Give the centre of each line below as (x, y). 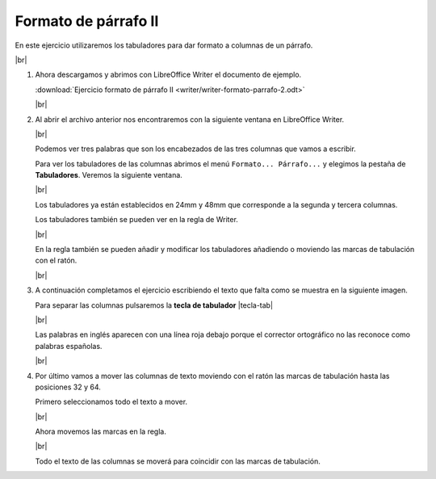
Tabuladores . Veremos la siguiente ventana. (109, 175)
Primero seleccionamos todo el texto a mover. (111, 402)
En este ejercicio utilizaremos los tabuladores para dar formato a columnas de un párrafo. (164, 45)
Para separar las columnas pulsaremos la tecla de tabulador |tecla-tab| (154, 305)
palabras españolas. (69, 346)
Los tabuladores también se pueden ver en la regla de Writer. (136, 220)
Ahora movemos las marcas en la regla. (101, 431)
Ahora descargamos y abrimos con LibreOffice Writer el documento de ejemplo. (168, 75)
